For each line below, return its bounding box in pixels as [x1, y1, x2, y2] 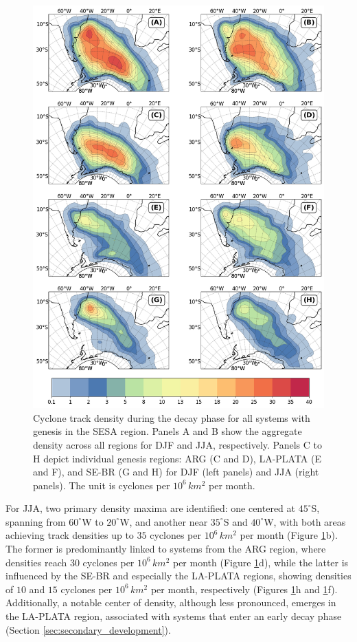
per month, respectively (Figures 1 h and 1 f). [150, 581, 338, 596]
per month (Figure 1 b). [240, 528, 338, 542]
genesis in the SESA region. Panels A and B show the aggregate [33, 424, 302, 438]
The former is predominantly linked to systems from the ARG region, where [5, 542, 326, 556]
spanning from [5, 514, 66, 528]
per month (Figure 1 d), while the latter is [172, 555, 349, 569]
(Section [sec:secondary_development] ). [5, 622, 171, 636]
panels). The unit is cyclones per [33, 478, 170, 492]
